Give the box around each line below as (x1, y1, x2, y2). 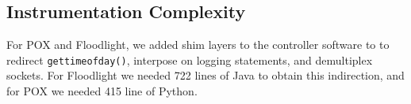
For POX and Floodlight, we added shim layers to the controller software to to (6, 36, 390, 53)
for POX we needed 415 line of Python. (6, 83, 198, 99)
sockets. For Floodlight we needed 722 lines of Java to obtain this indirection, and (6, 67, 405, 84)
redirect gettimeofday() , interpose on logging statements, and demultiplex (6, 51, 373, 68)
